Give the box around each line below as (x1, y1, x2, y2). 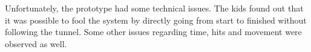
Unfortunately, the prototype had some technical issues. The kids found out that (5, 2, 304, 14)
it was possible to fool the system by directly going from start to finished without (5, 13, 307, 26)
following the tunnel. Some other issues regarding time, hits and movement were (5, 25, 302, 38)
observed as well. (5, 37, 67, 50)
